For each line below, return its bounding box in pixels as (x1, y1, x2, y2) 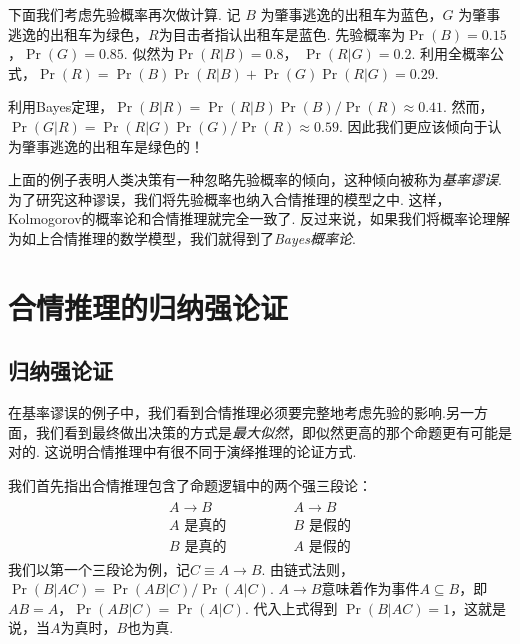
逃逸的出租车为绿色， (8, 23, 148, 44)
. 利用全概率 (411, 43, 490, 64)
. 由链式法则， (261, 558, 355, 579)
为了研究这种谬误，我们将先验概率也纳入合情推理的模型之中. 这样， (8, 188, 451, 209)
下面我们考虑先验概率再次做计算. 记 (8, 4, 241, 24)
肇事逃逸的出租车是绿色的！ (21, 135, 204, 156)
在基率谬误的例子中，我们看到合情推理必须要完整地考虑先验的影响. (8, 402, 446, 423)
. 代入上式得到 (244, 597, 338, 618)
